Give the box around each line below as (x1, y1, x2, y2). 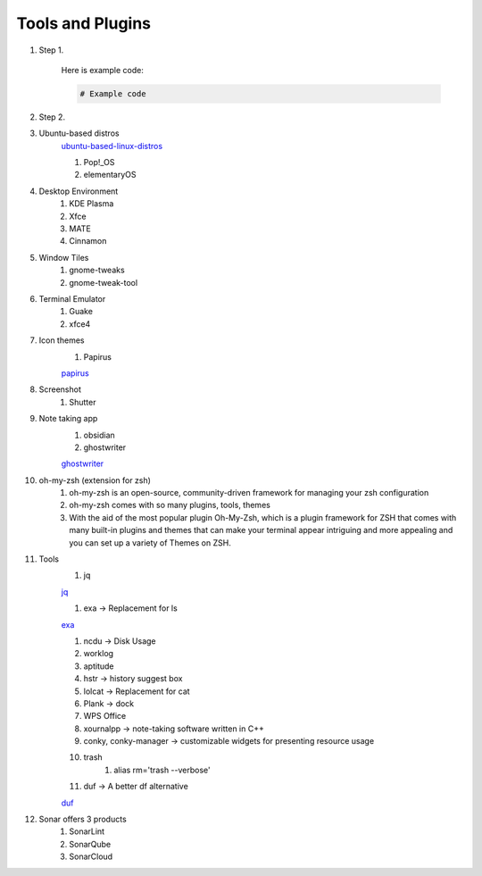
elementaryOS (83, 170, 137, 180)
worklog (83, 648, 114, 659)
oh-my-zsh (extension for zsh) (38, 474, 152, 486)
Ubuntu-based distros (38, 128, 120, 138)
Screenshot (38, 384, 82, 395)
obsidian (83, 430, 115, 440)
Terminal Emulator (38, 293, 106, 304)
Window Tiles (38, 252, 89, 263)
